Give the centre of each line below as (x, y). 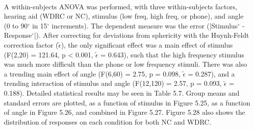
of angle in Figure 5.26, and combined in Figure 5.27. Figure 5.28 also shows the (125, 112)
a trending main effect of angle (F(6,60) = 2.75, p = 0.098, (92, 73)
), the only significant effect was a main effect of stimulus (147, 44)
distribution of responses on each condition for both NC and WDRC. (108, 121)
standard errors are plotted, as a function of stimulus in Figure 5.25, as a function (127, 102)
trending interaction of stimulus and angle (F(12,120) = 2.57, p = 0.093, (113, 83)
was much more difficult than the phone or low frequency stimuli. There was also (126, 64)
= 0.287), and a (211, 73)
